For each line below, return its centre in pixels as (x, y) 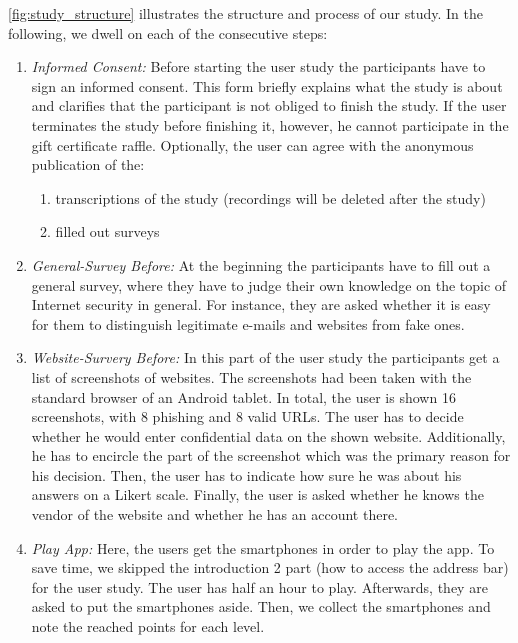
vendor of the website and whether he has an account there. (214, 514)
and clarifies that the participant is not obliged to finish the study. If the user (269, 105)
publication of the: (88, 164)
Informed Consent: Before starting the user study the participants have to (258, 66)
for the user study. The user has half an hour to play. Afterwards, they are (259, 586)
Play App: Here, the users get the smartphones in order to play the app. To (263, 547)
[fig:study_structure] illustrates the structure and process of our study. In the (245, 13)
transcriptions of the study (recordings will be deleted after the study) (270, 197)
